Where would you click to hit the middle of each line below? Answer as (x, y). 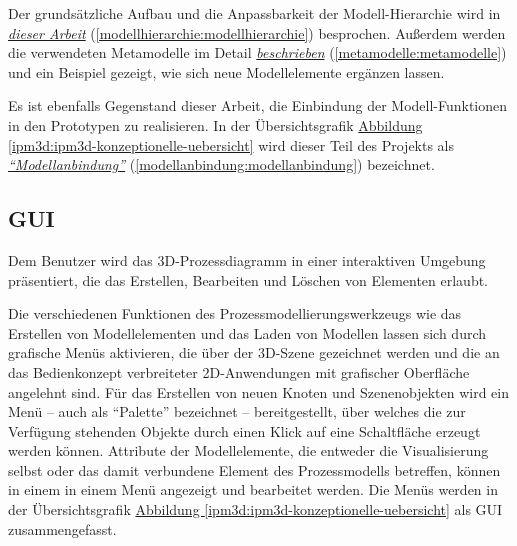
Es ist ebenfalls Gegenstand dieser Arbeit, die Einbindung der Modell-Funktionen (258, 105)
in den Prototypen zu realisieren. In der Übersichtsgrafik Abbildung (215, 124)
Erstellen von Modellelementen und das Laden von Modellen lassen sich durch (247, 332)
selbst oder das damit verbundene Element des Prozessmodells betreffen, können (254, 469)
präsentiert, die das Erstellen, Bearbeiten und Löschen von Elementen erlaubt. (248, 279)
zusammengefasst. (62, 528)
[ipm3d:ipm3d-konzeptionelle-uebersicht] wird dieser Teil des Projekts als (231, 144)
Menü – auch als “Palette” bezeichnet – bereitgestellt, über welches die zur (237, 411)
